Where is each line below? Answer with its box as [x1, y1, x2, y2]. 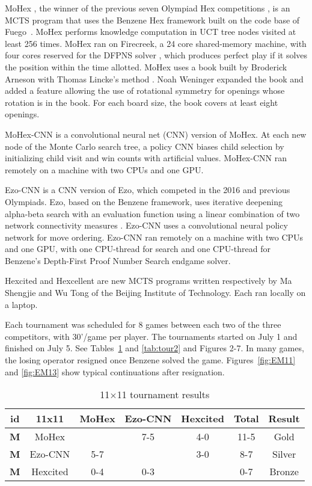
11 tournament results [117, 387, 210, 402]
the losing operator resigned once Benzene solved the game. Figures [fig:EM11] [5, 354, 296, 366]
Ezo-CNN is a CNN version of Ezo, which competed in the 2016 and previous [5, 183, 290, 196]
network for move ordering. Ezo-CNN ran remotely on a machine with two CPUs [5, 230, 304, 243]
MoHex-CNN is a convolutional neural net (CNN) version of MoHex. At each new [5, 128, 307, 140]
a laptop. [5, 298, 38, 310]
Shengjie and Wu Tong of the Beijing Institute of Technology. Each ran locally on [5, 286, 306, 299]
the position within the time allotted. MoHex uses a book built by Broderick [5, 60, 287, 73]
